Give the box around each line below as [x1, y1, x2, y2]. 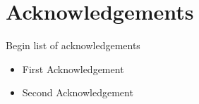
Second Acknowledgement [22, 85, 133, 100]
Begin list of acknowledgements [6, 38, 140, 53]
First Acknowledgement [22, 61, 124, 76]
